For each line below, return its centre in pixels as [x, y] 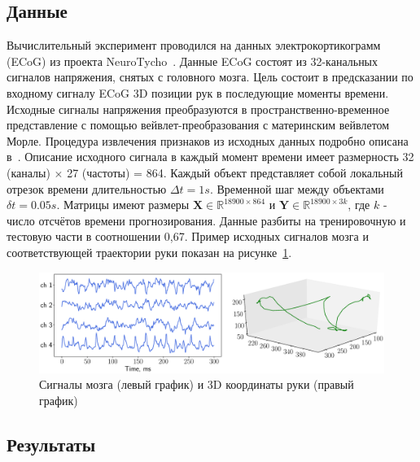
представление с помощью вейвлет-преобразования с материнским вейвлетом [198, 125]
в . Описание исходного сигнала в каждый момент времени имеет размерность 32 [210, 157]
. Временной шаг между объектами [297, 188]
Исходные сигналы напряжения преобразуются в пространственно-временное [198, 109]
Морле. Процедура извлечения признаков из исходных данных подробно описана [208, 140]
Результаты [51, 444]
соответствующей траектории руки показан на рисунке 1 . [149, 252]
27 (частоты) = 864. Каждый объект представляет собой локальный [235, 172]
